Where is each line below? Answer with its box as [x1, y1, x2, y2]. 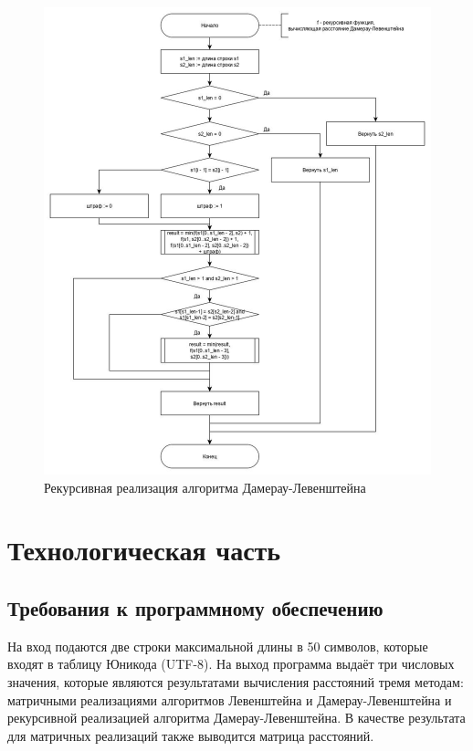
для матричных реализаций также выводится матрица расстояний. [7, 725, 374, 745]
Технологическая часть [7, 531, 281, 568]
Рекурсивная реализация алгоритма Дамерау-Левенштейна [44, 477, 366, 496]
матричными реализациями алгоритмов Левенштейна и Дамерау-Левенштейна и [7, 690, 452, 709]
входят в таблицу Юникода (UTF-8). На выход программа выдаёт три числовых [7, 654, 455, 673]
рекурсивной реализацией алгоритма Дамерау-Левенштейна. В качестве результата [7, 708, 466, 727]
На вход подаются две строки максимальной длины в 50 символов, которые [7, 636, 428, 655]
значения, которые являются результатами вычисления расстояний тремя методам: [7, 672, 464, 691]
